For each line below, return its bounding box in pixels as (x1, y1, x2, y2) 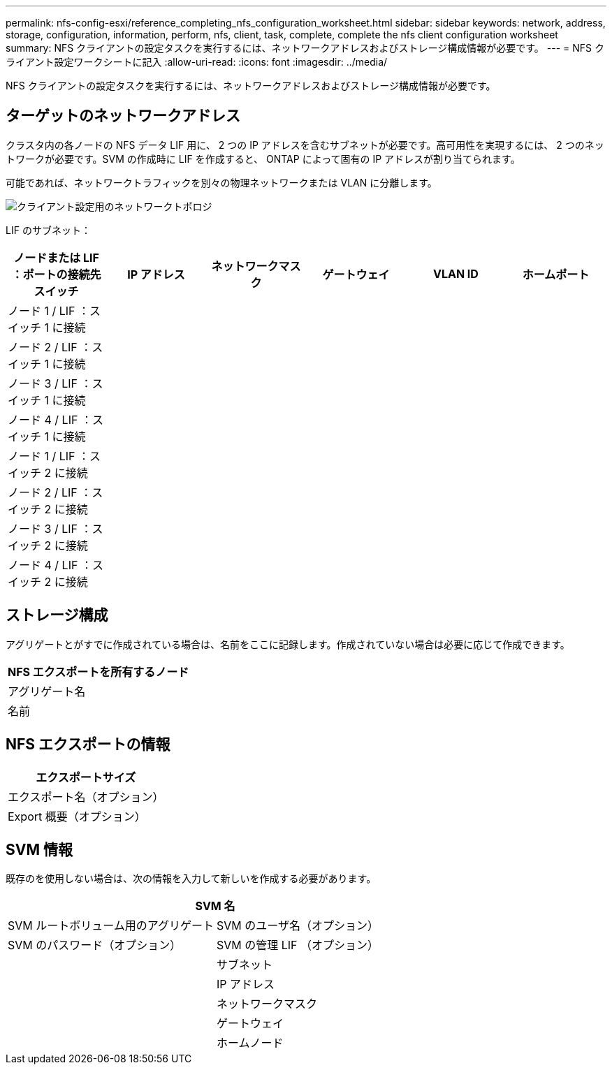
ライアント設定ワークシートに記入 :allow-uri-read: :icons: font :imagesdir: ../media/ (6, 56, 388, 68)
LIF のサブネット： (6, 223, 91, 236)
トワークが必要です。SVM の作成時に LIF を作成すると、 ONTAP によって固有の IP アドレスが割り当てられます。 (6, 152, 520, 165)
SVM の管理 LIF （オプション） (216, 938, 379, 953)
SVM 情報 (6, 840, 73, 858)
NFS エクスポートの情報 (6, 735, 170, 754)
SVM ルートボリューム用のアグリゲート (8, 918, 214, 933)
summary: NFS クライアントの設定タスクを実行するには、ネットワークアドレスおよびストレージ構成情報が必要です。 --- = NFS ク (6, 42, 605, 54)
